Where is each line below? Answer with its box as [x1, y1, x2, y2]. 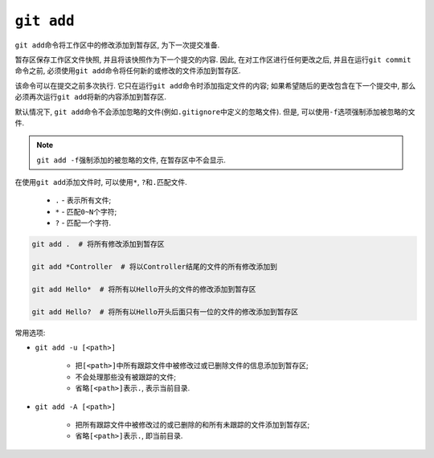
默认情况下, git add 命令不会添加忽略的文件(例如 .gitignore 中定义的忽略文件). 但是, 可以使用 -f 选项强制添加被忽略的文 [14, 107, 416, 117]
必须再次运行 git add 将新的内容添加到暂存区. [14, 92, 167, 102]
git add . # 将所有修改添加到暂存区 [31, 239, 165, 249]
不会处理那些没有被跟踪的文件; [75, 372, 177, 382]
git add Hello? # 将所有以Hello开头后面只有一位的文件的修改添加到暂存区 [31, 307, 299, 317]
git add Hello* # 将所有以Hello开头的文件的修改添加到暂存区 [31, 284, 256, 293]
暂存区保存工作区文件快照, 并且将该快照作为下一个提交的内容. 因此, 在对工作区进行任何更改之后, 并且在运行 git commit [14, 55, 411, 64]
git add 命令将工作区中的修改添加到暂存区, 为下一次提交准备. [14, 40, 220, 50]
